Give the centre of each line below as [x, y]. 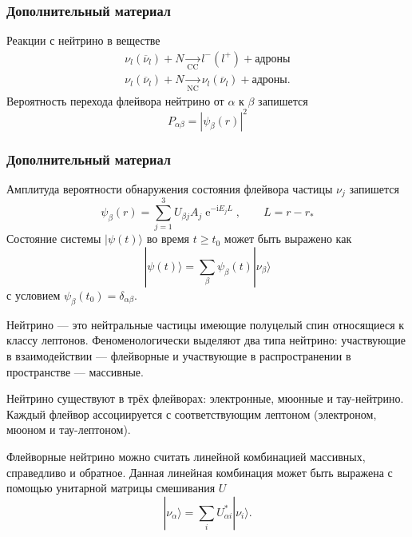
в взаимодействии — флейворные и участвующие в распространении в [179, 356]
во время [168, 239]
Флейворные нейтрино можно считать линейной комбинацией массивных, [186, 456]
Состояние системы [54, 239]
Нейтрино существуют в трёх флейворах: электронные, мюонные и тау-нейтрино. [205, 398]
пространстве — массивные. [75, 371]
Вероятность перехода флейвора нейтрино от [115, 100]
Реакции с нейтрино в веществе [83, 40]
